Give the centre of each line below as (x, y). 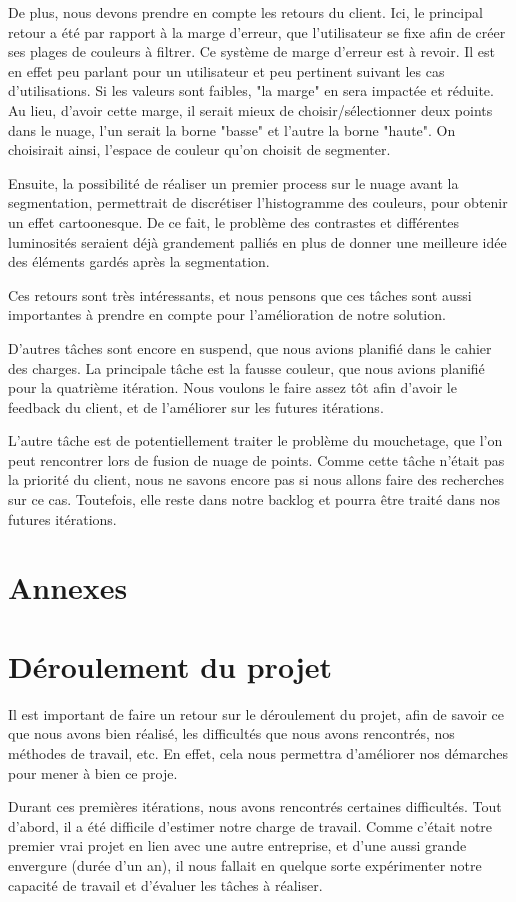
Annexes (68, 587)
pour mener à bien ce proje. (93, 772)
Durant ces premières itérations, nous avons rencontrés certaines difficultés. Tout (255, 806)
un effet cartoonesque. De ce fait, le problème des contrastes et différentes (233, 221)
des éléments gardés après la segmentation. (139, 261)
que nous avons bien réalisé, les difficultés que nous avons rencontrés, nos (231, 733)
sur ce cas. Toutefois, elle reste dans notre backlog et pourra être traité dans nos (254, 499)
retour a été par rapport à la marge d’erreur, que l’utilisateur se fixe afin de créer (257, 31)
